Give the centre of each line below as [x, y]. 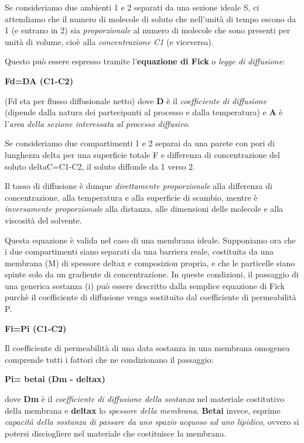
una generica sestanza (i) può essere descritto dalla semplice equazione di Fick [145, 285]
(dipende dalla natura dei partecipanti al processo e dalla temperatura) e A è [144, 112]
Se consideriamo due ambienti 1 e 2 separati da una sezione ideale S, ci [132, 7]
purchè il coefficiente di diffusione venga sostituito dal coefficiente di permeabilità [151, 297]
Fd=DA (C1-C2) [39, 80]
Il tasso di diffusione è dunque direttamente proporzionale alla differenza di [139, 186]
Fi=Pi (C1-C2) [36, 328]
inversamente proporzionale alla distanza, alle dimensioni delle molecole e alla [144, 209]
